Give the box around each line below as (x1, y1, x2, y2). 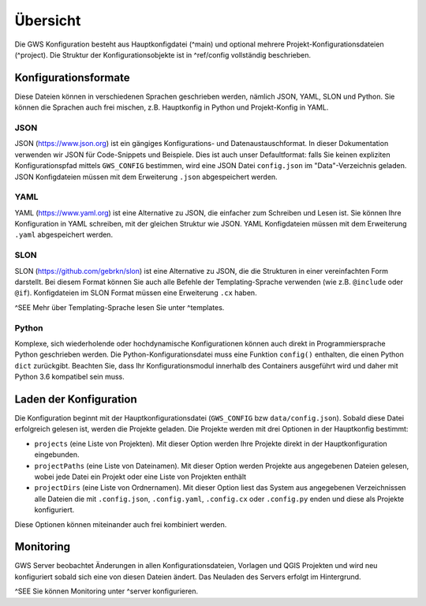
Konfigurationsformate (14, 71, 130, 84)
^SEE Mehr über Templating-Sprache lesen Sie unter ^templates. (14, 302, 225, 312)
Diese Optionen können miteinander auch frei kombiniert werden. (14, 519, 227, 529)
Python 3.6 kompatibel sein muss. (14, 372, 125, 382)
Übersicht (14, 12, 81, 29)
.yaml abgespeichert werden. (14, 230, 114, 240)
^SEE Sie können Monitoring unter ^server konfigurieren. (14, 586, 199, 596)
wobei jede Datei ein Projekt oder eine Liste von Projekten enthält (34, 472, 247, 481)
